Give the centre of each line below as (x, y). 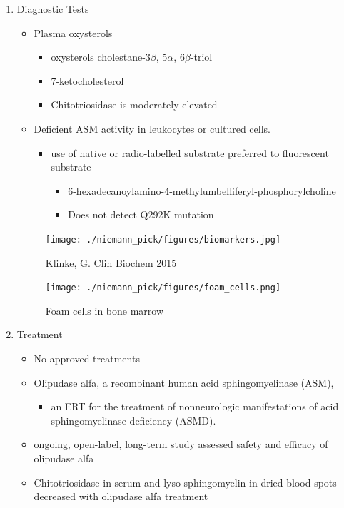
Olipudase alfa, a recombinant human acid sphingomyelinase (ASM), (184, 382)
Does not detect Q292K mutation (141, 214)
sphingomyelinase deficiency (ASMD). (133, 420)
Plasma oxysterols (73, 32)
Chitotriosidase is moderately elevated (134, 105)
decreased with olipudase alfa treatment (121, 496)
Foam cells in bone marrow (105, 310)
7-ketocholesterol (87, 80)
